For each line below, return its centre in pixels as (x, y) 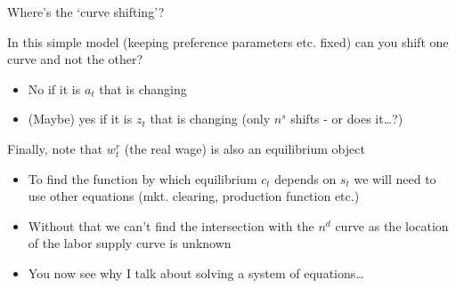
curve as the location (392, 225)
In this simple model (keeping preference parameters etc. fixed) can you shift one (228, 41)
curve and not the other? (75, 59)
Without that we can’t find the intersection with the (171, 225)
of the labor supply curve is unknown (130, 243)
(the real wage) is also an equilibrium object (244, 148)
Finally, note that (55, 148)
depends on (305, 178)
